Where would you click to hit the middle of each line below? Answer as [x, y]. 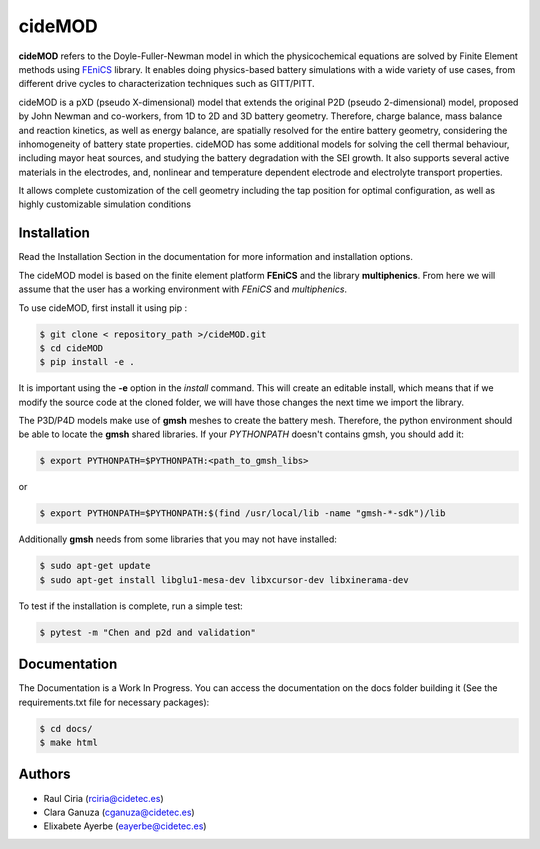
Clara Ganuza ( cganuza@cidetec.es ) [119, 812]
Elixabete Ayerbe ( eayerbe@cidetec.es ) [125, 826]
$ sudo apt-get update [95, 566]
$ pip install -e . [87, 362]
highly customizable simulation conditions [105, 204]
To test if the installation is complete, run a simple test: [131, 606]
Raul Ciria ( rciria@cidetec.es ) [103, 798]
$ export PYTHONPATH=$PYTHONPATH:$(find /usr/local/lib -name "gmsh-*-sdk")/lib [242, 513]
